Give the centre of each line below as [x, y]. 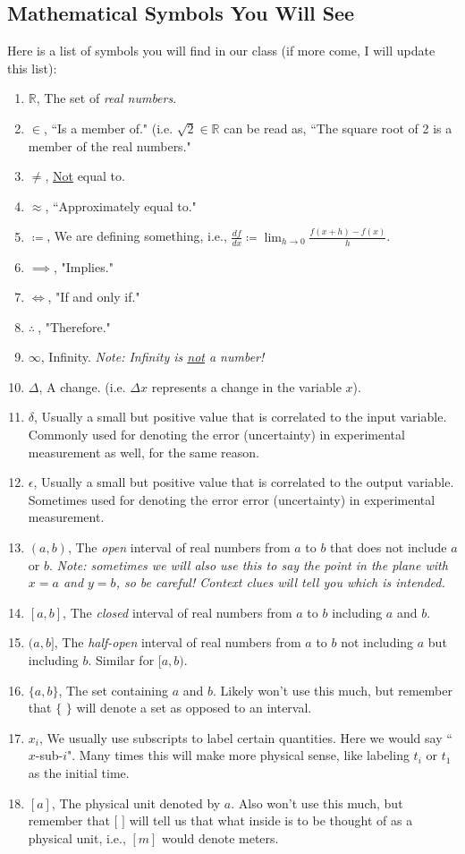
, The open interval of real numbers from [179, 547]
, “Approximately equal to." [121, 205]
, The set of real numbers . [106, 98]
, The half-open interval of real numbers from [178, 642]
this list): [32, 68]
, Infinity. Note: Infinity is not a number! [152, 357]
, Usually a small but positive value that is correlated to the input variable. [241, 417]
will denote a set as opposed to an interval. [194, 708]
